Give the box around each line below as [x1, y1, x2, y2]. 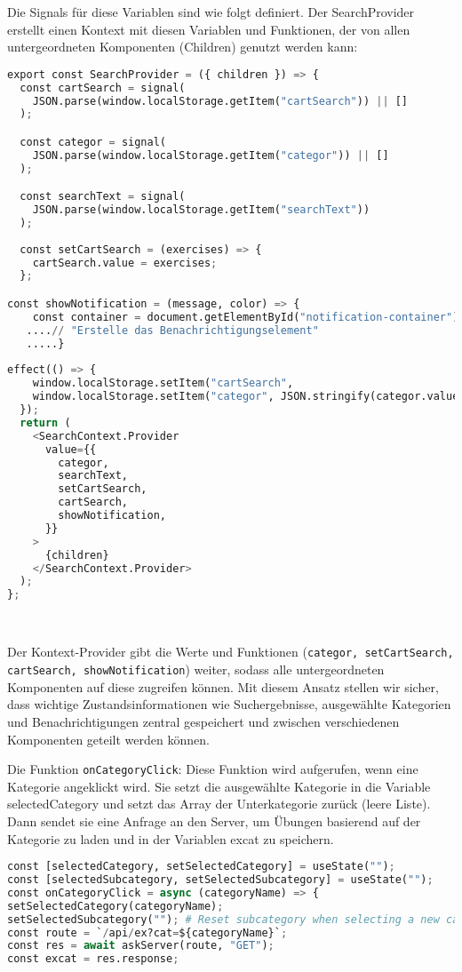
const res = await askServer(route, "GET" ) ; [7, 939, 275, 952]
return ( [20, 416, 71, 429]
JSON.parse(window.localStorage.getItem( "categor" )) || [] [32, 148, 389, 162]
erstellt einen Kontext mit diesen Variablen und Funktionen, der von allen [7, 20, 410, 38]
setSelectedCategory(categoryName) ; [7, 899, 224, 912]
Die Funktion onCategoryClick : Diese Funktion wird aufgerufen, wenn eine [7, 760, 418, 778]
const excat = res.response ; [7, 952, 179, 966]
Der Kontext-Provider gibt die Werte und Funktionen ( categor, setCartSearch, [7, 642, 454, 661]
